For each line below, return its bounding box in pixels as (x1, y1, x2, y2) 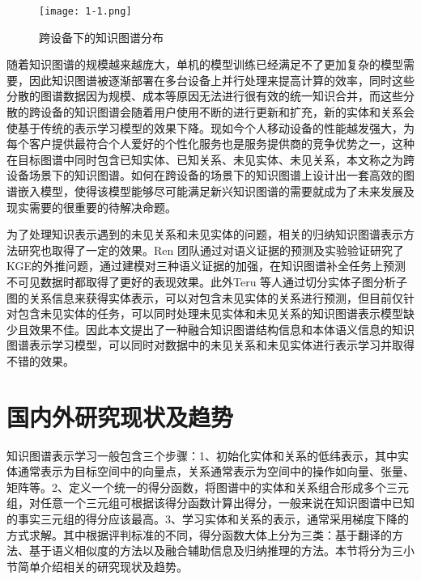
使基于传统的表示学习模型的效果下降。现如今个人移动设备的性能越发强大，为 (6, 119, 415, 136)
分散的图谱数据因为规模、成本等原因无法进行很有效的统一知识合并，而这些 (6, 87, 403, 104)
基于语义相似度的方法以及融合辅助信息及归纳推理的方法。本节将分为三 (28, 542, 403, 559)
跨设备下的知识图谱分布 (39, 28, 164, 45)
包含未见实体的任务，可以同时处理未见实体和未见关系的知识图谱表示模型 (17, 305, 403, 322)
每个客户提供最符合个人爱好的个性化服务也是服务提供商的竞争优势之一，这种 (6, 135, 415, 152)
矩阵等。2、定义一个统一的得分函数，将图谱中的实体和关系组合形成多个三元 (6, 478, 409, 495)
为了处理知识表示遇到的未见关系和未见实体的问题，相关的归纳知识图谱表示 (6, 226, 403, 243)
